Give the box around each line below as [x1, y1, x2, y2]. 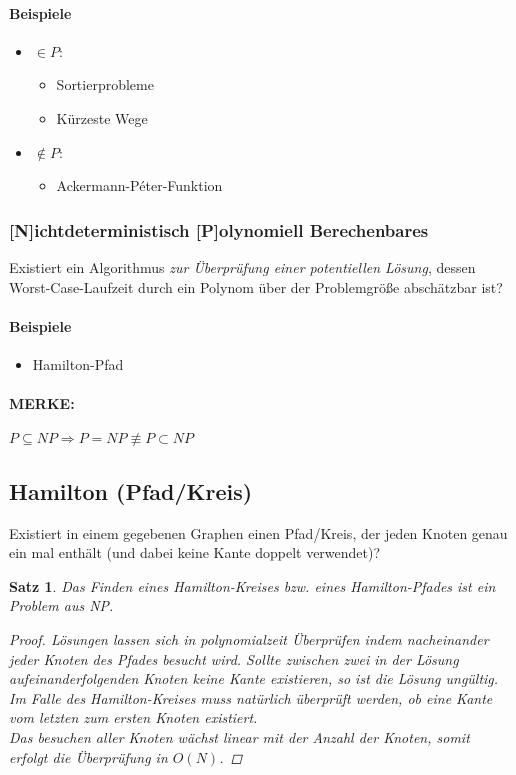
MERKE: [9, 393, 75, 414]
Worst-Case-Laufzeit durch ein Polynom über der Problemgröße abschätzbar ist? [9, 276, 503, 297]
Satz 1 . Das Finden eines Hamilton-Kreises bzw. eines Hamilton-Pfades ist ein [9, 575, 496, 596]
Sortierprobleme [56, 74, 154, 95]
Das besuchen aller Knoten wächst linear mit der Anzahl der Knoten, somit [9, 726, 470, 747]
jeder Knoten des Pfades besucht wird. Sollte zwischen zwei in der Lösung [9, 648, 459, 669]
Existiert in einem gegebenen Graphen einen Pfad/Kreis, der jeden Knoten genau [9, 522, 508, 543]
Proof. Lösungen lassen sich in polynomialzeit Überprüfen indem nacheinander [9, 628, 489, 649]
